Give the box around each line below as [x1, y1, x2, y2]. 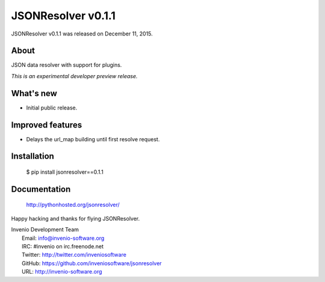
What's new [11, 88, 57, 99]
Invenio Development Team [11, 226, 79, 233]
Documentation [11, 184, 71, 194]
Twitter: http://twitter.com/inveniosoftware [22, 251, 126, 259]
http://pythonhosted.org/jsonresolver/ [26, 201, 120, 209]
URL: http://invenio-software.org [22, 268, 102, 275]
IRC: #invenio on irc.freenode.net [22, 243, 104, 250]
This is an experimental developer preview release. [11, 72, 138, 79]
